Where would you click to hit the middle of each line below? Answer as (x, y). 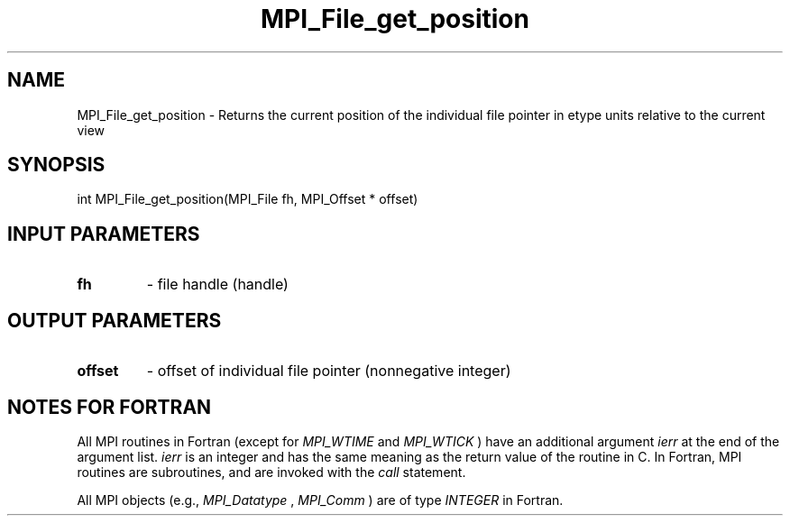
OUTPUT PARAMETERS (115, 320)
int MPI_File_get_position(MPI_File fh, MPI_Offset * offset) (248, 199)
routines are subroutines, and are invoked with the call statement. (271, 472)
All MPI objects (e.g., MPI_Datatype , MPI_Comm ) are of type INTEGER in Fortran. (320, 500)
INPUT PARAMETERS (104, 234)
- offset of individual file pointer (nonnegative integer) (329, 371)
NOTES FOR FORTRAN (110, 407)
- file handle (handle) (217, 284)
